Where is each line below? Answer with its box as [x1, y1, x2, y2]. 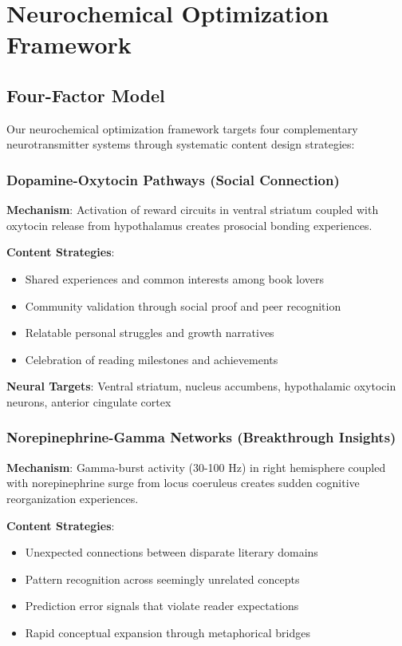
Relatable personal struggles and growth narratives [25, 324, 274, 341]
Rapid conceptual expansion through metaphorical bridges [25, 624, 310, 640]
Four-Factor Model [6, 82, 165, 107]
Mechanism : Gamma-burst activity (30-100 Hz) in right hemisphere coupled [6, 458, 386, 475]
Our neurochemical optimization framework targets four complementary [6, 120, 358, 137]
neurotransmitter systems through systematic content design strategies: [6, 136, 355, 153]
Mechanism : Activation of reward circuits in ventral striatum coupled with [6, 201, 379, 218]
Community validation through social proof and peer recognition [25, 297, 341, 314]
